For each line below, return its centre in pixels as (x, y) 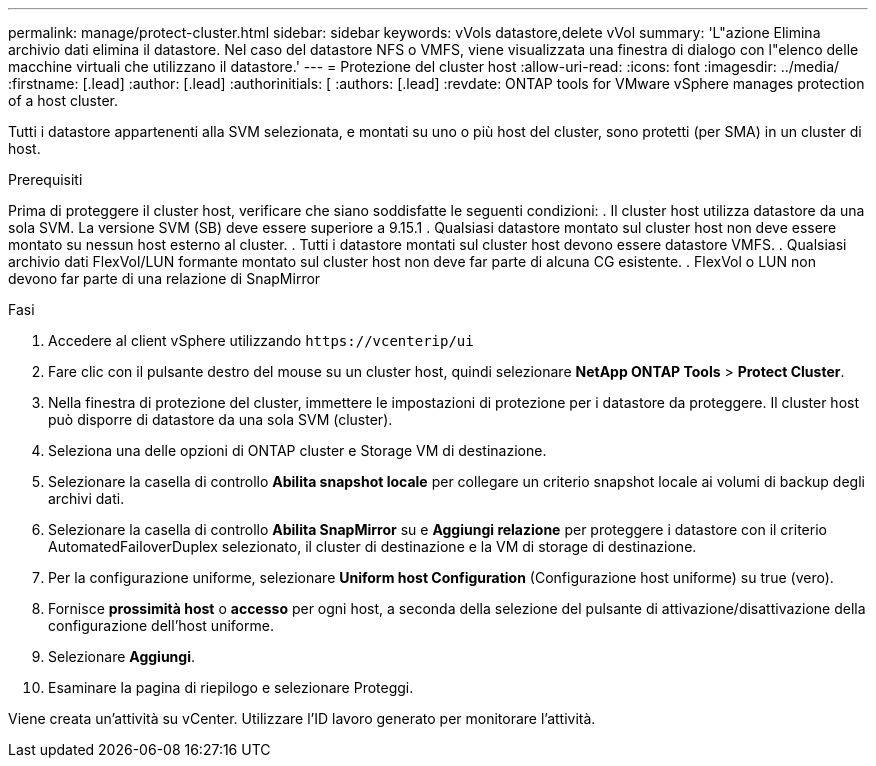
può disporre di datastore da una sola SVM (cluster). (220, 419)
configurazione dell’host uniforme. (161, 625)
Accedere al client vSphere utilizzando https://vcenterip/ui (261, 340)
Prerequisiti (45, 179)
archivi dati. (86, 498)
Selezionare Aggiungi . (122, 656)
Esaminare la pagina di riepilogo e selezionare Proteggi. (231, 687)
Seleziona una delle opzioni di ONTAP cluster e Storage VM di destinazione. (297, 450)
